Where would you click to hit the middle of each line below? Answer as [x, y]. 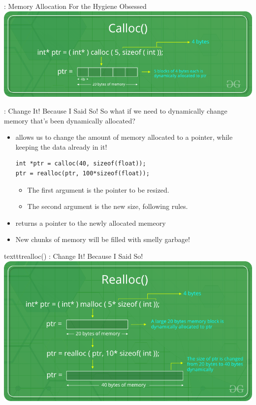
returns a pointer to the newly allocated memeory [91, 223]
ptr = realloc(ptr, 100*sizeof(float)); [82, 174]
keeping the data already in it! [61, 146]
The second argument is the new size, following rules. [108, 206]
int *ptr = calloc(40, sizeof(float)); [81, 164]
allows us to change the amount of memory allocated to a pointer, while [124, 137]
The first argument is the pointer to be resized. [98, 189]
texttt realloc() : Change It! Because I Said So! [74, 256]
